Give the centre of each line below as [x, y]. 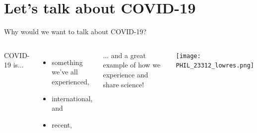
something [67, 62]
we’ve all [65, 72]
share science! [124, 84]
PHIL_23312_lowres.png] [215, 66]
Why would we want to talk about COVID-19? [75, 32]
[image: [188, 56]
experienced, [70, 81]
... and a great [124, 55]
